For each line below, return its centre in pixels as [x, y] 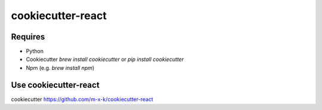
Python [35, 51]
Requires [28, 37]
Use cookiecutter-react [55, 85]
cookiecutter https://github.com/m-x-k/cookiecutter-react [82, 99]
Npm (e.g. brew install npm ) [60, 68]
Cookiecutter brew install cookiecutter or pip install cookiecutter [105, 59]
